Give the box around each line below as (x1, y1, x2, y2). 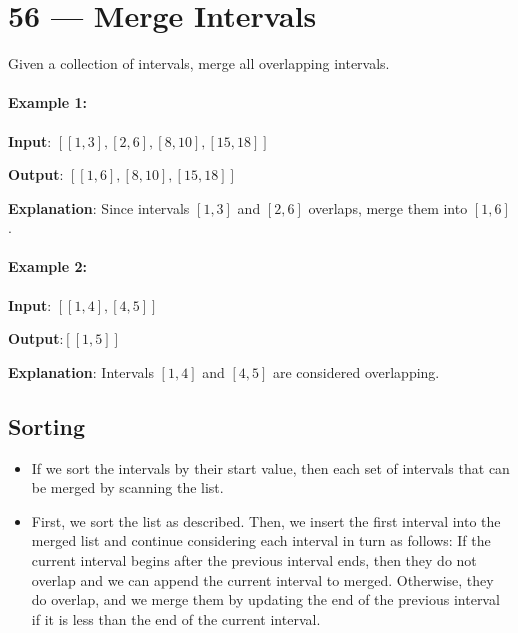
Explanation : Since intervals (8, 197, 190, 218)
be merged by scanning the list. (31, 477, 224, 498)
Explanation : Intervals (8, 361, 154, 382)
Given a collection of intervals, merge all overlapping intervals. (8, 53, 390, 74)
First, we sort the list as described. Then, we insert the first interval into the (31, 510, 501, 531)
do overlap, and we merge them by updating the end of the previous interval (31, 589, 500, 610)
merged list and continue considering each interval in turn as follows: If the (31, 530, 491, 551)
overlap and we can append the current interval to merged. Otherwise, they (31, 569, 494, 590)
